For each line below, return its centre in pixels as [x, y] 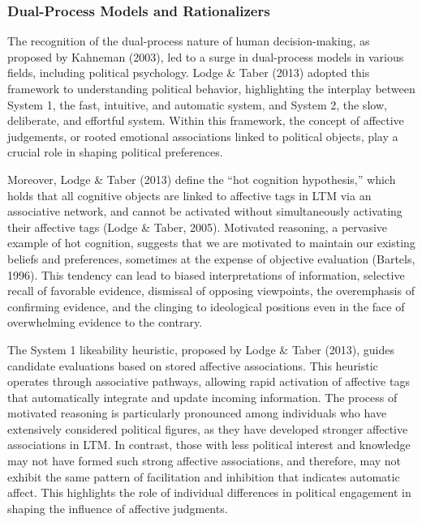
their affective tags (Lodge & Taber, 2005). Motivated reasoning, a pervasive [198, 227]
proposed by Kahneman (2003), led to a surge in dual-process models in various [206, 56]
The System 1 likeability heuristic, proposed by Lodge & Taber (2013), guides [201, 349]
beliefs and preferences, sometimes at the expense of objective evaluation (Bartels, [211, 258]
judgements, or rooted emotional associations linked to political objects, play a [203, 136]
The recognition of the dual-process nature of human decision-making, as [189, 41]
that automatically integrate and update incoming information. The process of [202, 397]
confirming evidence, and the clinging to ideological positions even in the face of [206, 306]
